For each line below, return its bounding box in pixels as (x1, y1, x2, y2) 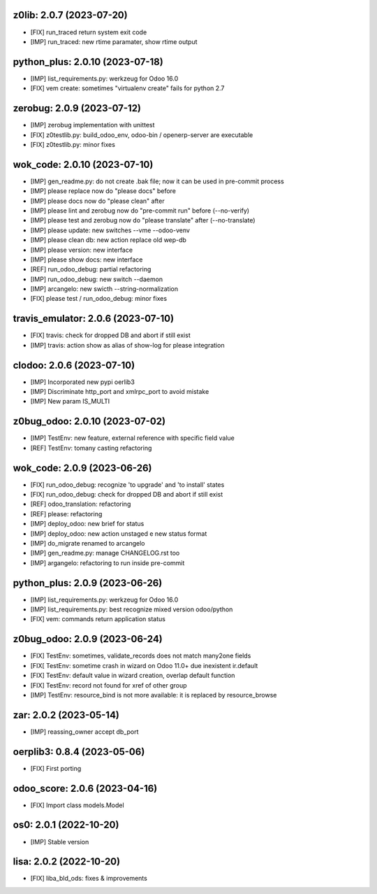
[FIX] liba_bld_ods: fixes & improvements (30, 874, 148, 883)
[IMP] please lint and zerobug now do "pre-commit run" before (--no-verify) (30, 206, 250, 215)
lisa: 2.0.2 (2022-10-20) (13, 856, 121, 867)
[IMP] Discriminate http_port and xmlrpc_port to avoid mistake (30, 388, 209, 396)
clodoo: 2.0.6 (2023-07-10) (13, 359, 135, 371)
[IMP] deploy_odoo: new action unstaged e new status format (30, 529, 207, 538)
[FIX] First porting (30, 764, 82, 772)
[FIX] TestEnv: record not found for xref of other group (30, 681, 188, 689)
